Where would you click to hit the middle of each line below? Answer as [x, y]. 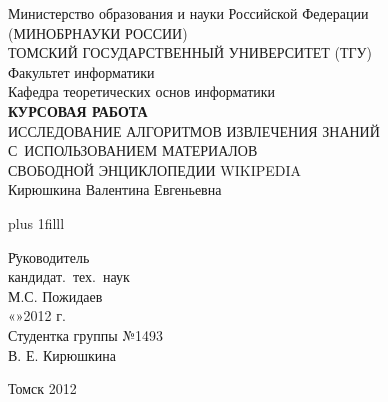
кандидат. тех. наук [69, 276]
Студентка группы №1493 [86, 334]
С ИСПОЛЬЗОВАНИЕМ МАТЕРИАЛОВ [133, 150]
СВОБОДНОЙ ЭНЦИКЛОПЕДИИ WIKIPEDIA [155, 169]
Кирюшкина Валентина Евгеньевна [115, 189]
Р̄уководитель [49, 256]
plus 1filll [36, 222]
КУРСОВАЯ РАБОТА [78, 110]
